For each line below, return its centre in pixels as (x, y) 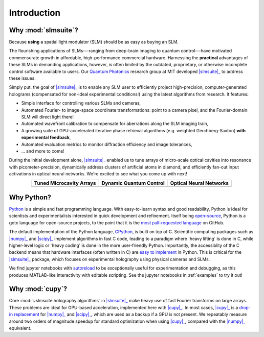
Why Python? (30, 197)
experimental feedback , (46, 138)
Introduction (35, 13)
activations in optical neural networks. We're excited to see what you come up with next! (98, 174)
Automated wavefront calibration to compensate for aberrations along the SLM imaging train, (115, 124)
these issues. (22, 78)
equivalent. (20, 328)
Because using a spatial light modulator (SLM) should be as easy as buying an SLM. (94, 42)
